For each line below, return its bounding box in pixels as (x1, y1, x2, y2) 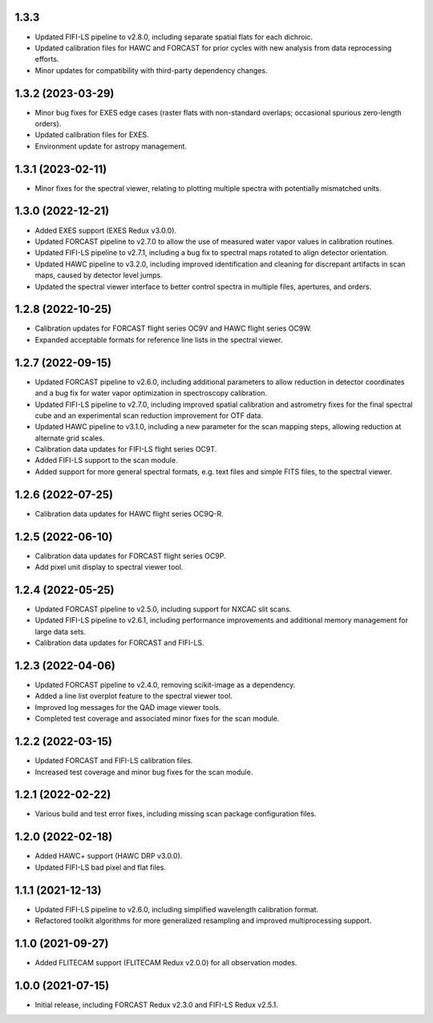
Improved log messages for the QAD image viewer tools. (34, 702, 221, 712)
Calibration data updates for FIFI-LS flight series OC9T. (34, 445, 217, 454)
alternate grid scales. (34, 433, 105, 443)
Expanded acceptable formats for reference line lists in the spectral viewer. (34, 335, 283, 344)
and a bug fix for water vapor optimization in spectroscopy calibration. (34, 388, 268, 398)
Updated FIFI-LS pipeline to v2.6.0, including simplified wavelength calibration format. (34, 904, 319, 914)
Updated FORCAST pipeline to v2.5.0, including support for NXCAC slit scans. (34, 604, 292, 614)
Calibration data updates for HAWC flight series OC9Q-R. (34, 509, 224, 518)
